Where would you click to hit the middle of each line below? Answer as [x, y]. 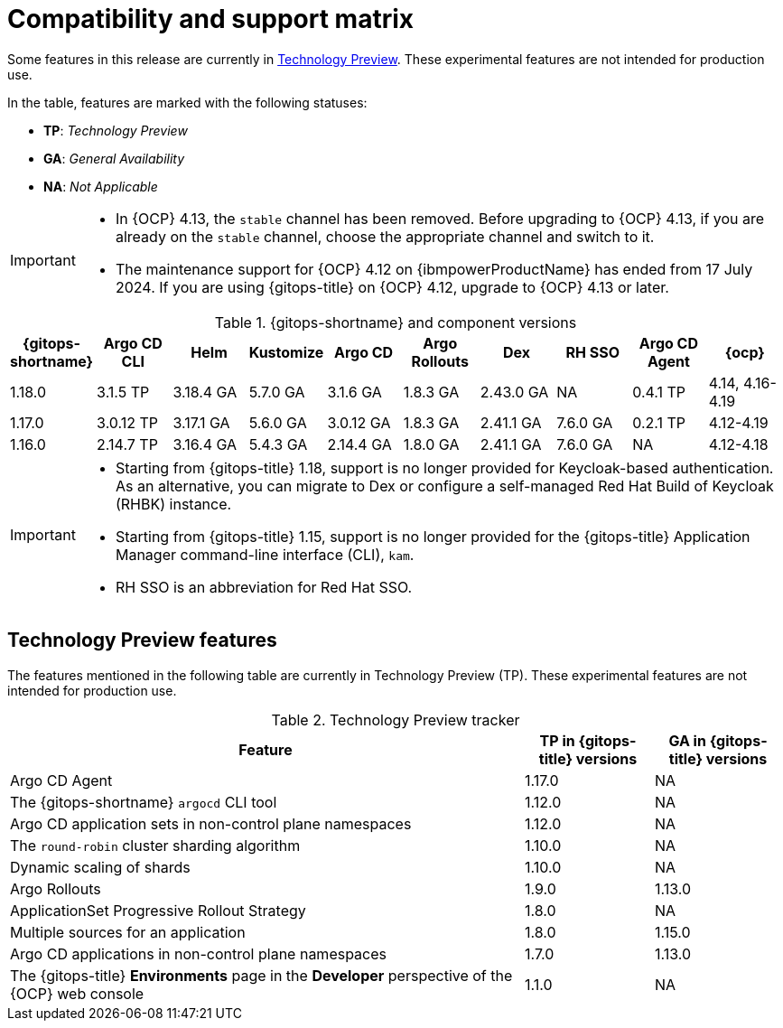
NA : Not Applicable [101, 186]
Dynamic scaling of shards [100, 867]
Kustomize [286, 352]
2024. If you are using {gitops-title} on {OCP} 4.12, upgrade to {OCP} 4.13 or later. [392, 287]
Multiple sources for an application [128, 932]
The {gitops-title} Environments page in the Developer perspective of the [261, 975]
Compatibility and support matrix [211, 19]
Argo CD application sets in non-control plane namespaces [211, 823]
